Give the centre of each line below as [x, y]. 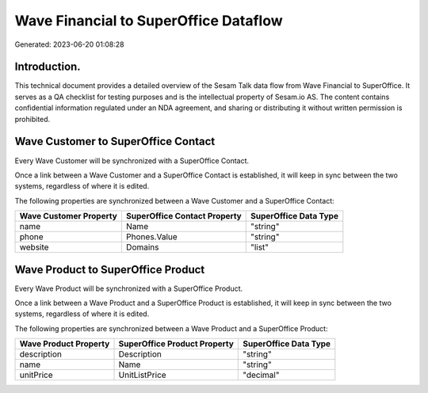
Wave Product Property [65, 344]
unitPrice [36, 375]
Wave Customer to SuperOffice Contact [115, 141]
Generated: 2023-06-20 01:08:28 [69, 44]
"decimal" [261, 375]
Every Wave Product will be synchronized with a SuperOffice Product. [129, 288]
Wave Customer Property [69, 216]
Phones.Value [151, 237]
